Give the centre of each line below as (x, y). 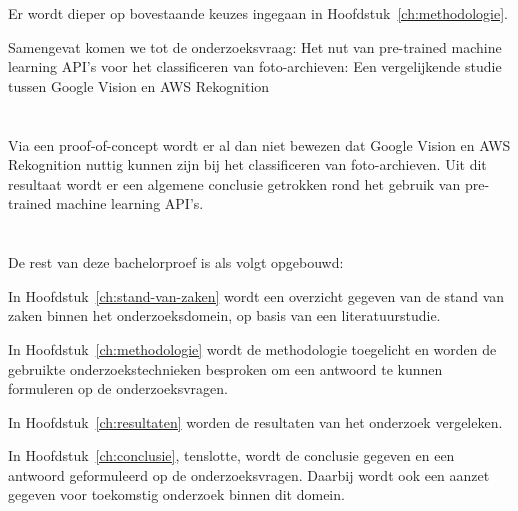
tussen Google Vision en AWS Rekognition (139, 85)
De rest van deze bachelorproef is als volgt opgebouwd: (176, 262)
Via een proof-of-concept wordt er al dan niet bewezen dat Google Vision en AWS (259, 144)
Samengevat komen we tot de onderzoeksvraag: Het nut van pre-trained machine (255, 46)
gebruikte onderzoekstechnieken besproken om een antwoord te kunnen (225, 368)
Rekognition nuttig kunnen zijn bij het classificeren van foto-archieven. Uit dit (247, 164)
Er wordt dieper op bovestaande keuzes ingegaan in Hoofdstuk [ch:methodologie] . (258, 13)
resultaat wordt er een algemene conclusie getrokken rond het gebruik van (234, 183)
